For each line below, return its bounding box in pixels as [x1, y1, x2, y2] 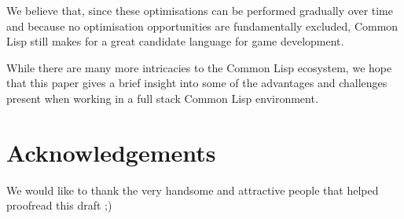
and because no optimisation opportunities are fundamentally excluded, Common [6, 17, 398, 34]
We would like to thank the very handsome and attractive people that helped [6, 181, 379, 198]
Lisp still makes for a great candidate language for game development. [6, 33, 344, 49]
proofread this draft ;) [6, 197, 112, 214]
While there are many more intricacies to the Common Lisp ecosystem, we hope [6, 59, 392, 75]
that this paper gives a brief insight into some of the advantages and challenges [6, 75, 387, 91]
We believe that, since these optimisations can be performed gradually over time [6, 2, 393, 18]
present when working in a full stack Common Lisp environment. [6, 89, 318, 106]
